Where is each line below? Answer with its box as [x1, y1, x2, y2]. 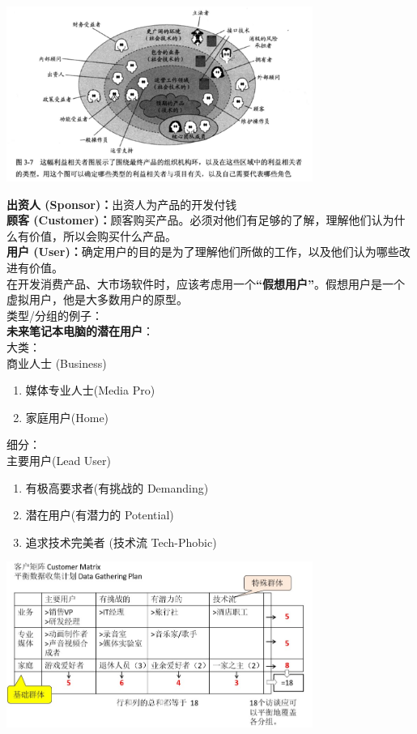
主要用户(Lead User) [6, 451, 112, 468]
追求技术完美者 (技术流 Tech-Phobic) [25, 533, 217, 550]
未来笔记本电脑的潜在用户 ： [6, 322, 154, 339]
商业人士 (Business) [6, 354, 107, 371]
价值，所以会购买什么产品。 [28, 227, 177, 244]
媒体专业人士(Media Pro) [25, 382, 155, 399]
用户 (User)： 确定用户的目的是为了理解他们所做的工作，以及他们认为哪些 [6, 243, 399, 260]
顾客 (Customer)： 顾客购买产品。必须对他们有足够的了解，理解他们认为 [6, 211, 394, 228]
